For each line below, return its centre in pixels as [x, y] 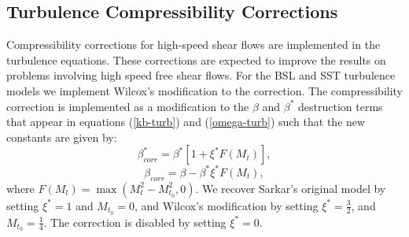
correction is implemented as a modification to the [128, 106]
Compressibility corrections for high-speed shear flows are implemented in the [193, 44]
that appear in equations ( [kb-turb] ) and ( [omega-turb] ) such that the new [186, 122]
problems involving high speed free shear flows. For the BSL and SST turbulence [201, 75]
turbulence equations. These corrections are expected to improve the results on [196, 59]
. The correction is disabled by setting [135, 222]
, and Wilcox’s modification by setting [226, 205]
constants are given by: [62, 137]
